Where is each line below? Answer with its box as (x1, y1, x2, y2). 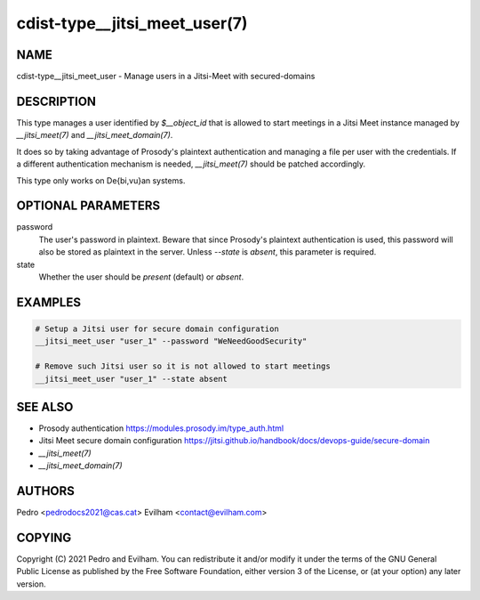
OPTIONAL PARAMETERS (16, 199, 161, 214)
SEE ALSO (16, 399, 74, 414)
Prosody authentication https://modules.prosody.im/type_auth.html (38, 423, 284, 434)
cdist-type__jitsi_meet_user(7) (16, 13, 248, 33)
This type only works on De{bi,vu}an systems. (16, 174, 186, 186)
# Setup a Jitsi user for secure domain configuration (35, 324, 279, 334)
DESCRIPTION (16, 93, 97, 109)
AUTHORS (16, 483, 76, 499)
